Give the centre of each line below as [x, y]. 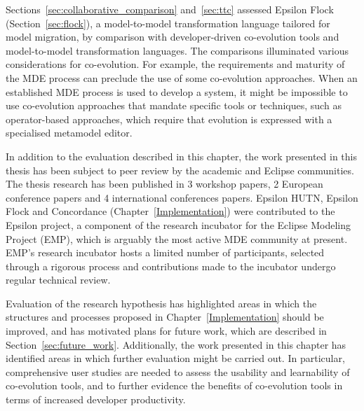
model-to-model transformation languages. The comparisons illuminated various [177, 50]
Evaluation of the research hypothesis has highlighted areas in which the [161, 303]
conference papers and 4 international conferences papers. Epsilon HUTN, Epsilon [182, 197]
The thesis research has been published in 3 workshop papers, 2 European [164, 184]
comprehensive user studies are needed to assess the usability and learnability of [178, 371]
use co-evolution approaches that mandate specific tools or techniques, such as [174, 105]
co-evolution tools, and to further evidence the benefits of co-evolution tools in [174, 385]
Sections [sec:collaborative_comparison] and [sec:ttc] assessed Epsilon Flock [170, 9]
